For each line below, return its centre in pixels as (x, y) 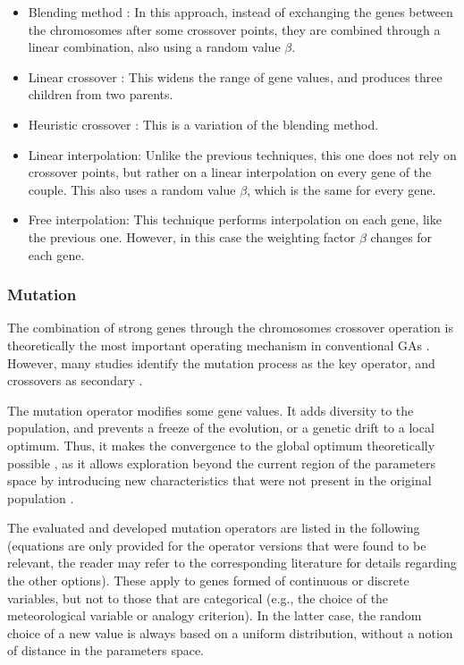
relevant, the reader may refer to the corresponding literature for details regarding (232, 563)
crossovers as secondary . (75, 380)
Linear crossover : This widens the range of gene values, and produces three (235, 76)
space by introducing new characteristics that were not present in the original (219, 480)
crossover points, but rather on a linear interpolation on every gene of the (230, 172)
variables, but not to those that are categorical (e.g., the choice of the (198, 598)
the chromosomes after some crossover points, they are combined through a (234, 29)
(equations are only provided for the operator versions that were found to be (217, 545)
